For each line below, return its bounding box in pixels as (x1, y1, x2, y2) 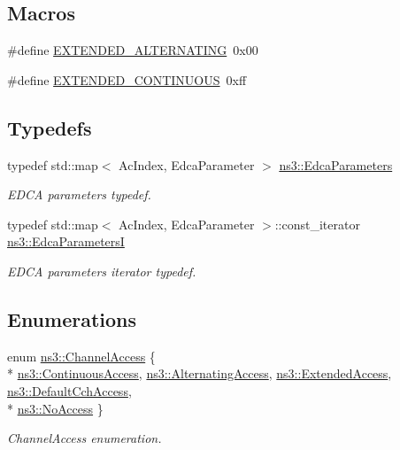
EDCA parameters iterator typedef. (7, 261, 196, 280)
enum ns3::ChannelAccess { (7, 346, 156, 365)
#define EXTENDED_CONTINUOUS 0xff (7, 70, 247, 89)
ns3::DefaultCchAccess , (7, 381, 132, 400)
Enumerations (7, 305, 137, 332)
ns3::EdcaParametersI (7, 232, 125, 251)
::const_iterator (274, 214, 360, 233)
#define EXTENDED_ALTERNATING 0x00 (7, 41, 258, 59)
